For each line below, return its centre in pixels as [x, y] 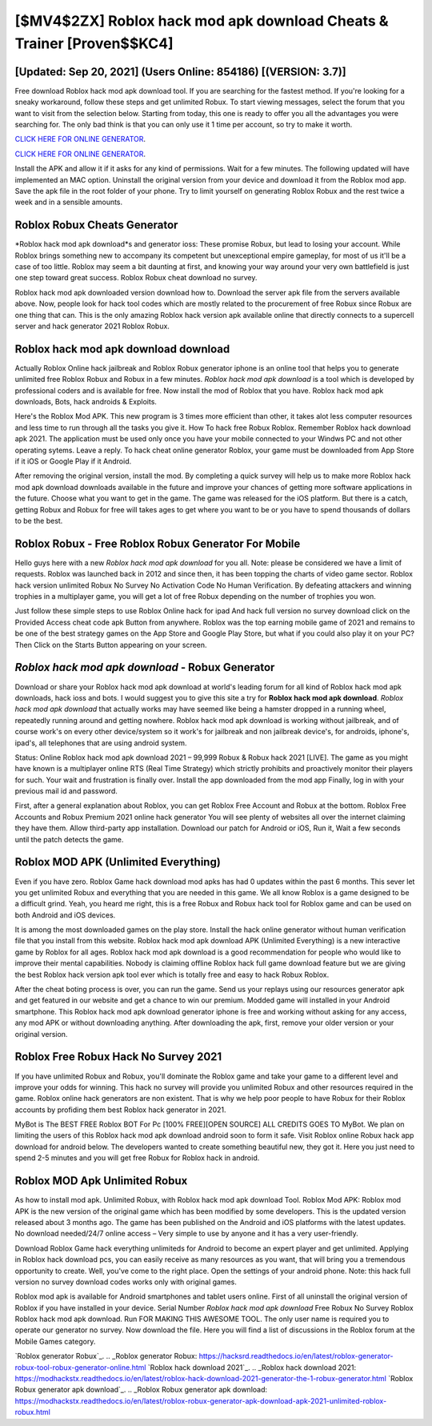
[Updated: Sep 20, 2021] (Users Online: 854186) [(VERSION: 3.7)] [181, 72]
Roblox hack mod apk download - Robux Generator [145, 667]
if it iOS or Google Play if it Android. [73, 461]
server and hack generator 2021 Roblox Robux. [92, 326]
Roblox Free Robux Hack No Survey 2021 [118, 1057]
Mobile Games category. [55, 1341]
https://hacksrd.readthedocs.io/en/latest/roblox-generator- [296, 1356]
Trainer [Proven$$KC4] [94, 43]
